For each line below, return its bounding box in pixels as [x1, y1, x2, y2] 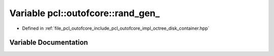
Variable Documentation [9, 38, 88, 47]
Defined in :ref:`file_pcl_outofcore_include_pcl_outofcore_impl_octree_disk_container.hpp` [22, 25, 210, 31]
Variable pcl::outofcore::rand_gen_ [9, 8, 160, 19]
